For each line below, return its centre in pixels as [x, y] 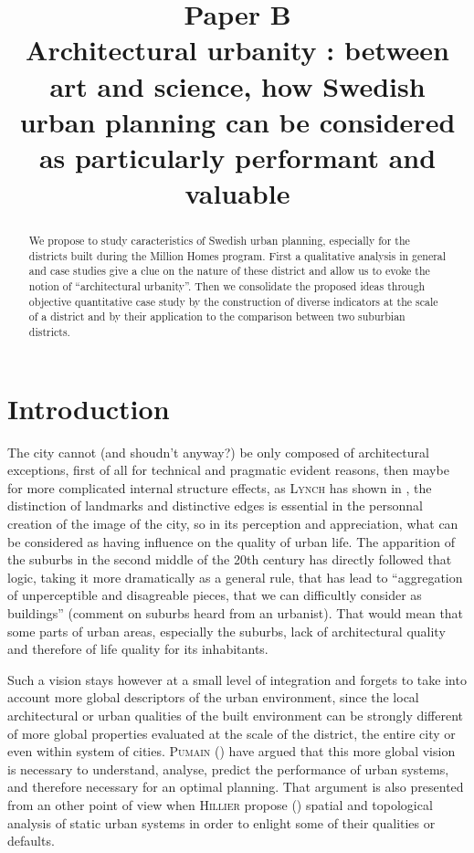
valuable [237, 193]
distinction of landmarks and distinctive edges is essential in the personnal [215, 505]
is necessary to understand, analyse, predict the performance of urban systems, [228, 769]
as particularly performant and [237, 157]
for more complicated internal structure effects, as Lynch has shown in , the [220, 487]
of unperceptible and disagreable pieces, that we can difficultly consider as [215, 595]
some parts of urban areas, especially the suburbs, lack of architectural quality [226, 631]
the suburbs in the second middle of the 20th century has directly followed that [230, 559]
